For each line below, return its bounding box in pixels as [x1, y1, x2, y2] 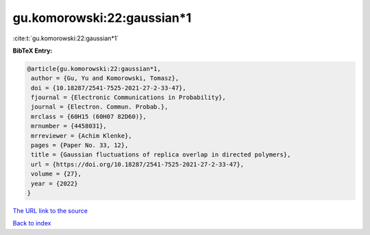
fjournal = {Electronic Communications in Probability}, [31, 94, 226, 102]
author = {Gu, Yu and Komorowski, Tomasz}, [31, 74, 180, 82]
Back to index [12, 219, 51, 227]
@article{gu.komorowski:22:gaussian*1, [27, 65, 161, 72]
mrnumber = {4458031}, [31, 122, 108, 130]
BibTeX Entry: [12, 46, 53, 55]
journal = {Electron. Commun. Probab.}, [31, 103, 169, 111]
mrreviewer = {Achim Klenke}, [31, 132, 133, 139]
